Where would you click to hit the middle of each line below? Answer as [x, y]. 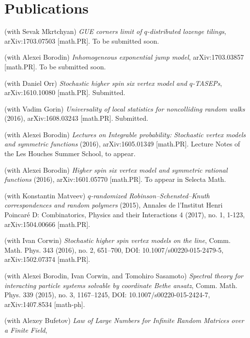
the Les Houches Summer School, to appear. [70, 153]
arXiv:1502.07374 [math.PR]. [47, 259]
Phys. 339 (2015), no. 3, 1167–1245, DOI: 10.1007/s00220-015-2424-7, [107, 295]
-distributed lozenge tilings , [187, 31]
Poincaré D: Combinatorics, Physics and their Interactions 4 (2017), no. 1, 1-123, [125, 215]
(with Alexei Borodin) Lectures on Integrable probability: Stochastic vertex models [125, 134]
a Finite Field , [26, 330]
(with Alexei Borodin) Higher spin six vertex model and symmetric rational [116, 169]
